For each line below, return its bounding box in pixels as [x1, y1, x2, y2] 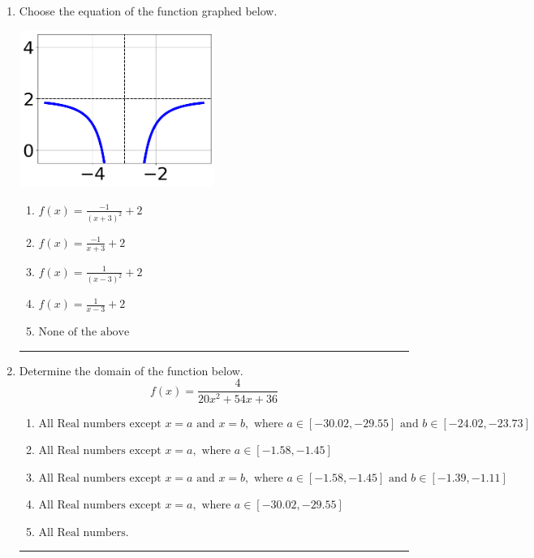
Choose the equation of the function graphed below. [19, 2, 278, 19]
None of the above [38, 327, 130, 339]
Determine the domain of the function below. [19, 361, 243, 378]
